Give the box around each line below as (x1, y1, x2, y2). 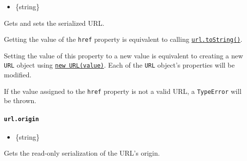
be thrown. (4, 95, 37, 106)
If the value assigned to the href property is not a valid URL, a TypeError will (4, 86, 242, 96)
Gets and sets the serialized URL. (4, 18, 104, 28)
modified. (4, 70, 32, 80)
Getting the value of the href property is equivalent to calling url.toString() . (4, 34, 243, 44)
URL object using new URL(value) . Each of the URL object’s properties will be (4, 60, 235, 70)
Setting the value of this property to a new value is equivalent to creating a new (4, 50, 243, 60)
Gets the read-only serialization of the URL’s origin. (4, 148, 160, 158)
